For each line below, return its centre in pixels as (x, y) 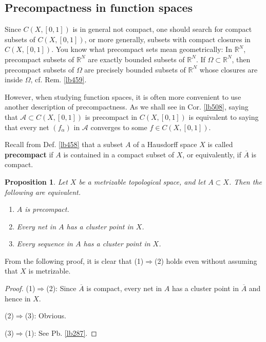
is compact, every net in (124, 288)
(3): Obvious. (45, 316)
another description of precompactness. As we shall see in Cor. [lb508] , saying (127, 107)
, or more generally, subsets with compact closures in (167, 39)
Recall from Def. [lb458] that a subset (64, 144)
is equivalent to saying (224, 116)
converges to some (119, 127)
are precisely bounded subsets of (135, 69)
